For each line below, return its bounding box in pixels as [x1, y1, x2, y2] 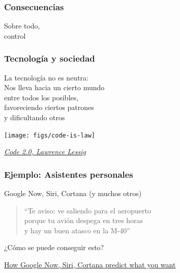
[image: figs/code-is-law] [4, 131, 95, 139]
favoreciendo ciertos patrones [4, 102, 94, 113]
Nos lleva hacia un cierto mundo [4, 82, 105, 93]
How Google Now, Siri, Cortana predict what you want [4, 259, 176, 270]
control [4, 30, 26, 41]
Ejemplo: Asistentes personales [4, 168, 133, 180]
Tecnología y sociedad [4, 52, 95, 65]
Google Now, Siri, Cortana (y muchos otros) [4, 188, 142, 199]
